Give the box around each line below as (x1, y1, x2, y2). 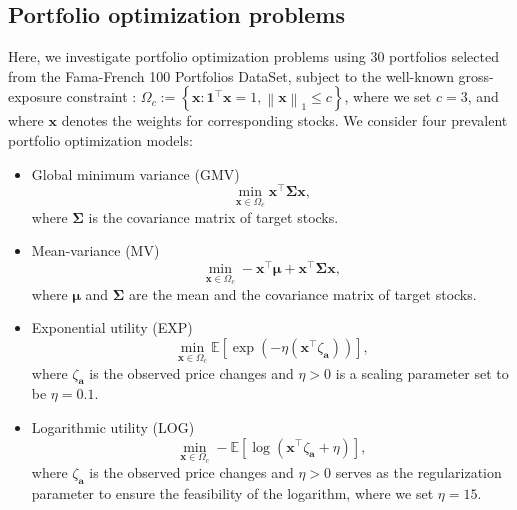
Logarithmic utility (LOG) (31, 416, 195, 437)
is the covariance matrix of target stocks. (88, 206, 339, 227)
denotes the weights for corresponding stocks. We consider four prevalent (61, 110, 508, 131)
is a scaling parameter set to (335, 362, 509, 383)
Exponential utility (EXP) (31, 317, 193, 338)
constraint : (66, 86, 137, 107)
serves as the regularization (335, 462, 502, 483)
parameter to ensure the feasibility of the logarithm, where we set (31, 482, 434, 503)
